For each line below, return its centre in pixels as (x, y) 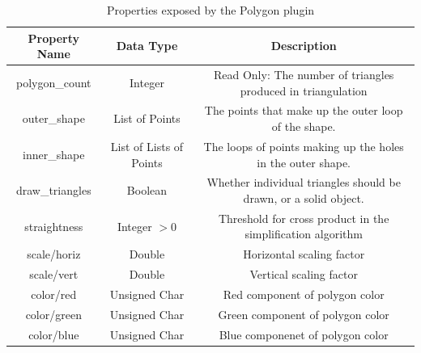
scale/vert (54, 274)
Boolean (147, 190)
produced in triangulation (304, 90)
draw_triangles (53, 190)
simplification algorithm (304, 234)
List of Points (147, 118)
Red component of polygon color (304, 294)
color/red (54, 294)
